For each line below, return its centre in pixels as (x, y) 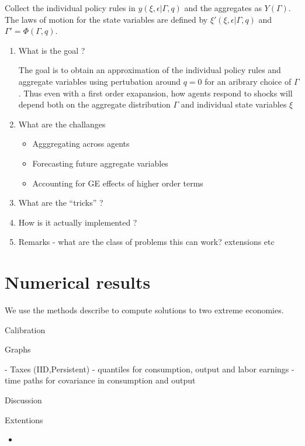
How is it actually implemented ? (78, 222)
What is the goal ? (52, 50)
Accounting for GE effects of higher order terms (118, 183)
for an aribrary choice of (248, 81)
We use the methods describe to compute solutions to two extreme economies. (144, 310)
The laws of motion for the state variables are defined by (106, 19)
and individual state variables (234, 104)
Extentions (24, 419)
